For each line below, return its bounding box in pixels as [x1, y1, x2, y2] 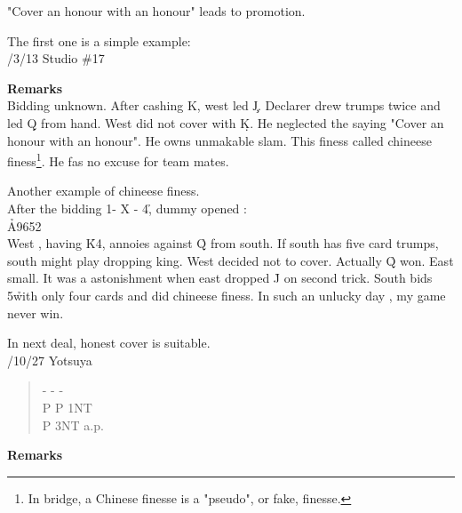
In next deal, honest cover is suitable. [7, 333, 211, 352]
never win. [7, 303, 64, 322]
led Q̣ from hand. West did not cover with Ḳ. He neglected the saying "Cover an [7, 113, 444, 132]
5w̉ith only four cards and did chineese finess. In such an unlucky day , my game [7, 285, 446, 304]
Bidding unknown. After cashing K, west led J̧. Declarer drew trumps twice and [7, 96, 441, 115]
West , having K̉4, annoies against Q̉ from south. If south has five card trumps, [7, 234, 439, 252]
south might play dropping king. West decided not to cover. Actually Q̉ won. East [7, 251, 454, 269]
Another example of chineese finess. [7, 181, 200, 200]
